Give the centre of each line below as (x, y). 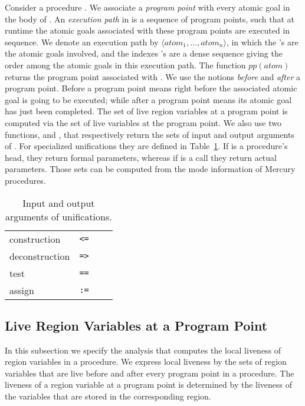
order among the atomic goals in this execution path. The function (125, 65)
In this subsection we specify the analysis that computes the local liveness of (143, 350)
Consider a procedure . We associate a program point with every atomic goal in (147, 7)
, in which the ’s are (262, 42)
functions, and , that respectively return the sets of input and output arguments (150, 134)
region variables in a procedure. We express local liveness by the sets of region (146, 362)
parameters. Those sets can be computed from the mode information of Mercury (150, 169)
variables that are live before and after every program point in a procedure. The (150, 373)
